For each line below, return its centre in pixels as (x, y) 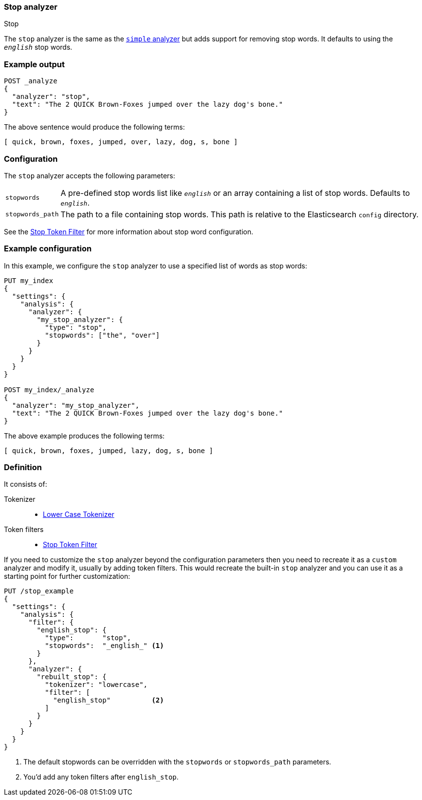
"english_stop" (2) (109, 700)
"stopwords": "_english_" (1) (104, 646)
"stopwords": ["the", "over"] (102, 335)
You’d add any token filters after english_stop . (101, 777)
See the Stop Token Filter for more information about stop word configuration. (129, 231)
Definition (23, 467)
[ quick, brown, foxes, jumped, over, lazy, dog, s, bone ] (121, 142)
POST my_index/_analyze (49, 390)
